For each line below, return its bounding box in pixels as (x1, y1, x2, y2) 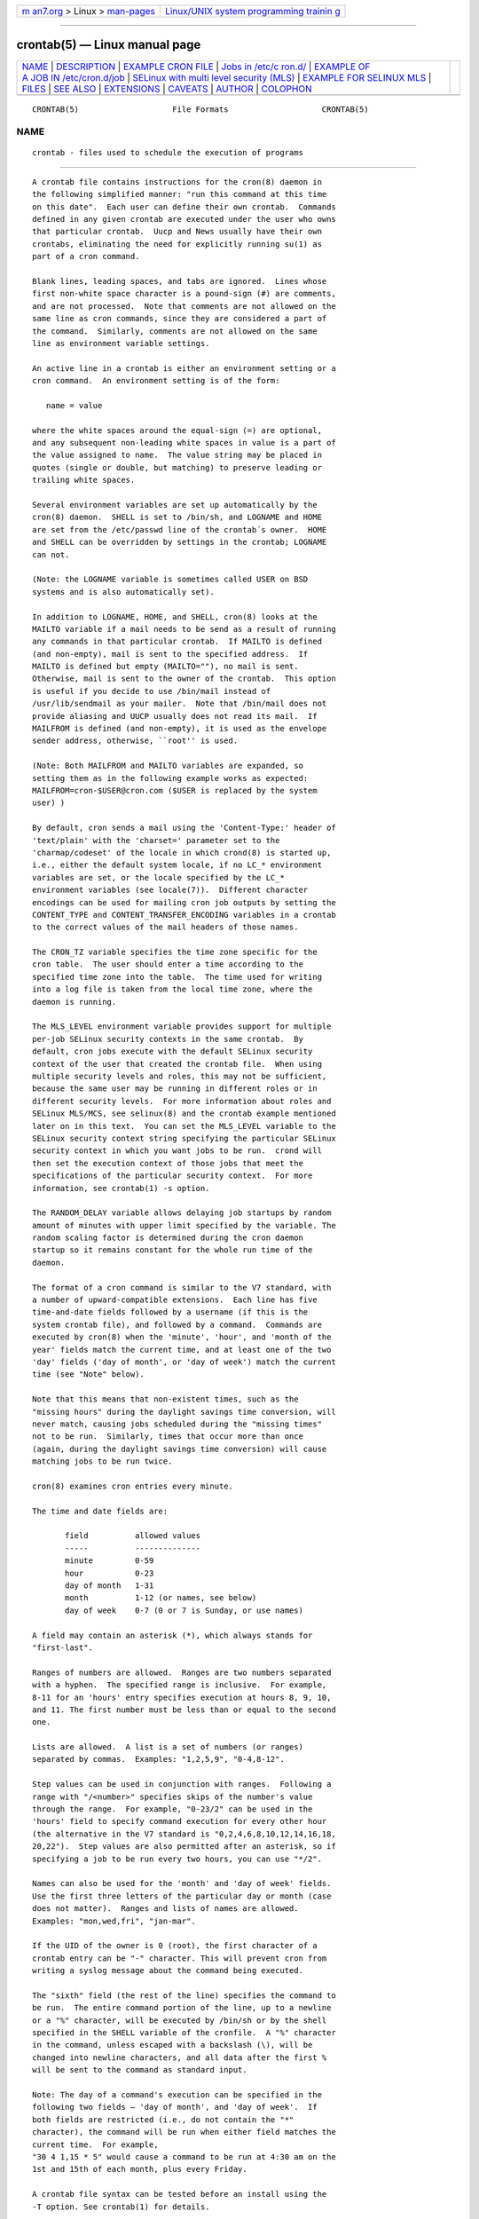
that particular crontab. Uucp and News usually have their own (32, 226, 323, 237)
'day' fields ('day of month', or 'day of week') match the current (32, 1356, 336, 1367)
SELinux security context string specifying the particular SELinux (32, 1133, 336, 1143)
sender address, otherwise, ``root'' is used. (32, 736, 239, 746)
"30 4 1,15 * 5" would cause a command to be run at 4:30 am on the (32, 2152, 336, 2161)
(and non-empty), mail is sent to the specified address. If (32, 649, 309, 659)
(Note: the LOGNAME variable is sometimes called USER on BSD (32, 574, 309, 585)
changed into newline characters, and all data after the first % (32, 2052, 327, 2063)
